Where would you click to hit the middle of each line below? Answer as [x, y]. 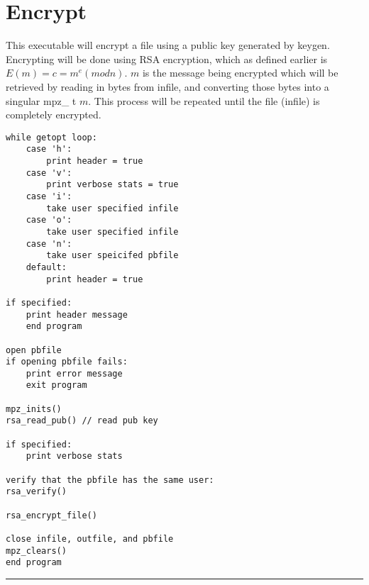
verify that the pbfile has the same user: [110, 480]
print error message [74, 373]
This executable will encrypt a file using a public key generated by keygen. [168, 45]
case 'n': [49, 244]
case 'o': [49, 220]
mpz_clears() [36, 551]
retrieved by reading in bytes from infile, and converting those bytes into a [167, 86]
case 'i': [49, 196]
